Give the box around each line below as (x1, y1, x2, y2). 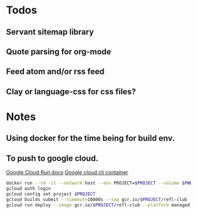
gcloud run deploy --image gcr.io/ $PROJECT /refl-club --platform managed (6, 202, 191, 208)
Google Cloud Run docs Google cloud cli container (6, 169, 128, 176)
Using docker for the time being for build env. (6, 133, 175, 144)
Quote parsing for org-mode (6, 46, 111, 56)
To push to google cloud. (6, 153, 98, 163)
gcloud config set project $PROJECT (6, 191, 96, 197)
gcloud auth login (6, 186, 51, 192)
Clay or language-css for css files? (6, 86, 137, 97)
